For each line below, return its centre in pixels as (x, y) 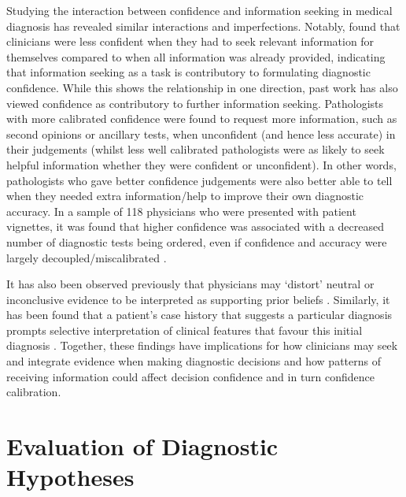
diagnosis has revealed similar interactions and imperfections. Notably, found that (203, 26)
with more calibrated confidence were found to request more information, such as (202, 119)
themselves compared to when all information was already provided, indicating (196, 56)
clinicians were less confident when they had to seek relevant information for (190, 41)
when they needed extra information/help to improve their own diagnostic (185, 196)
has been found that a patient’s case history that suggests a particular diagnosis (199, 315)
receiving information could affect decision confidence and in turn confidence (191, 376)
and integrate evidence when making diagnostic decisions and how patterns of (194, 361)
